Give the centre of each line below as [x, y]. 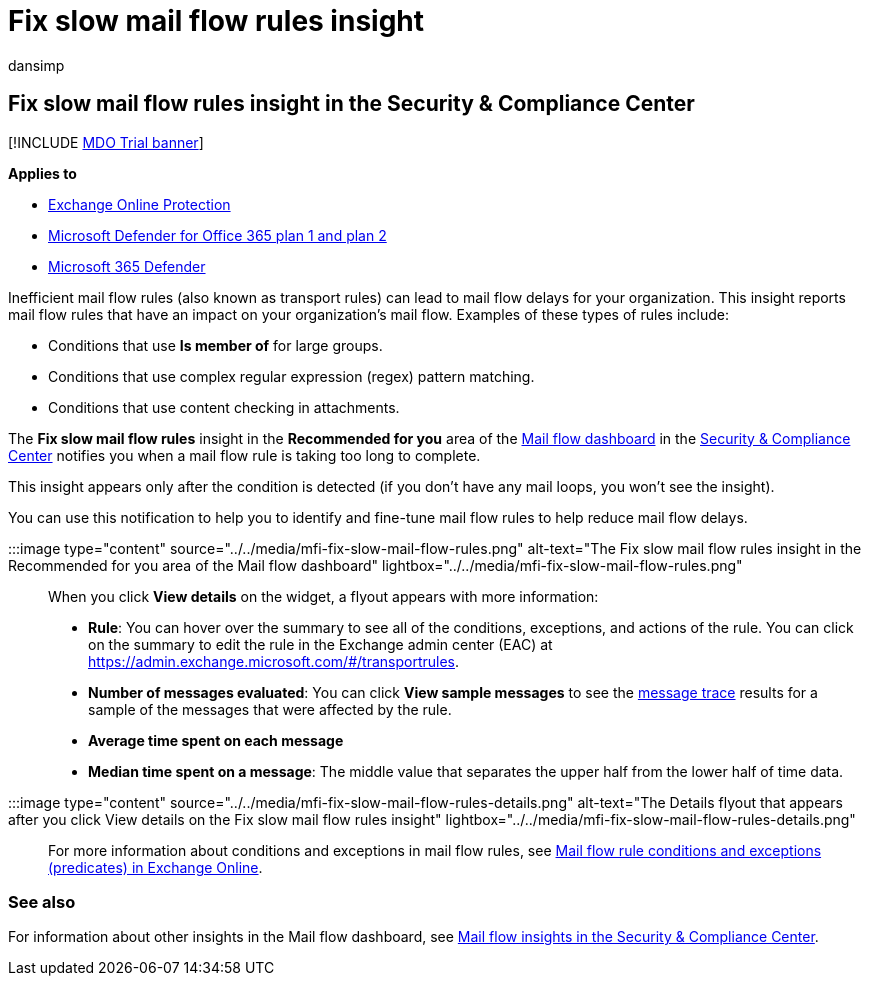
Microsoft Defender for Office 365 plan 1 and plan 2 [217, 235]
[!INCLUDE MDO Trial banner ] [106, 142]
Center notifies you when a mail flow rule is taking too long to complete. [244, 455]
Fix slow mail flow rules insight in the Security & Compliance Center [351, 104]
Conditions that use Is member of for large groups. [215, 345]
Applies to [42, 173]
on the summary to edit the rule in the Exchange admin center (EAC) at [320, 644]
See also [42, 901]
